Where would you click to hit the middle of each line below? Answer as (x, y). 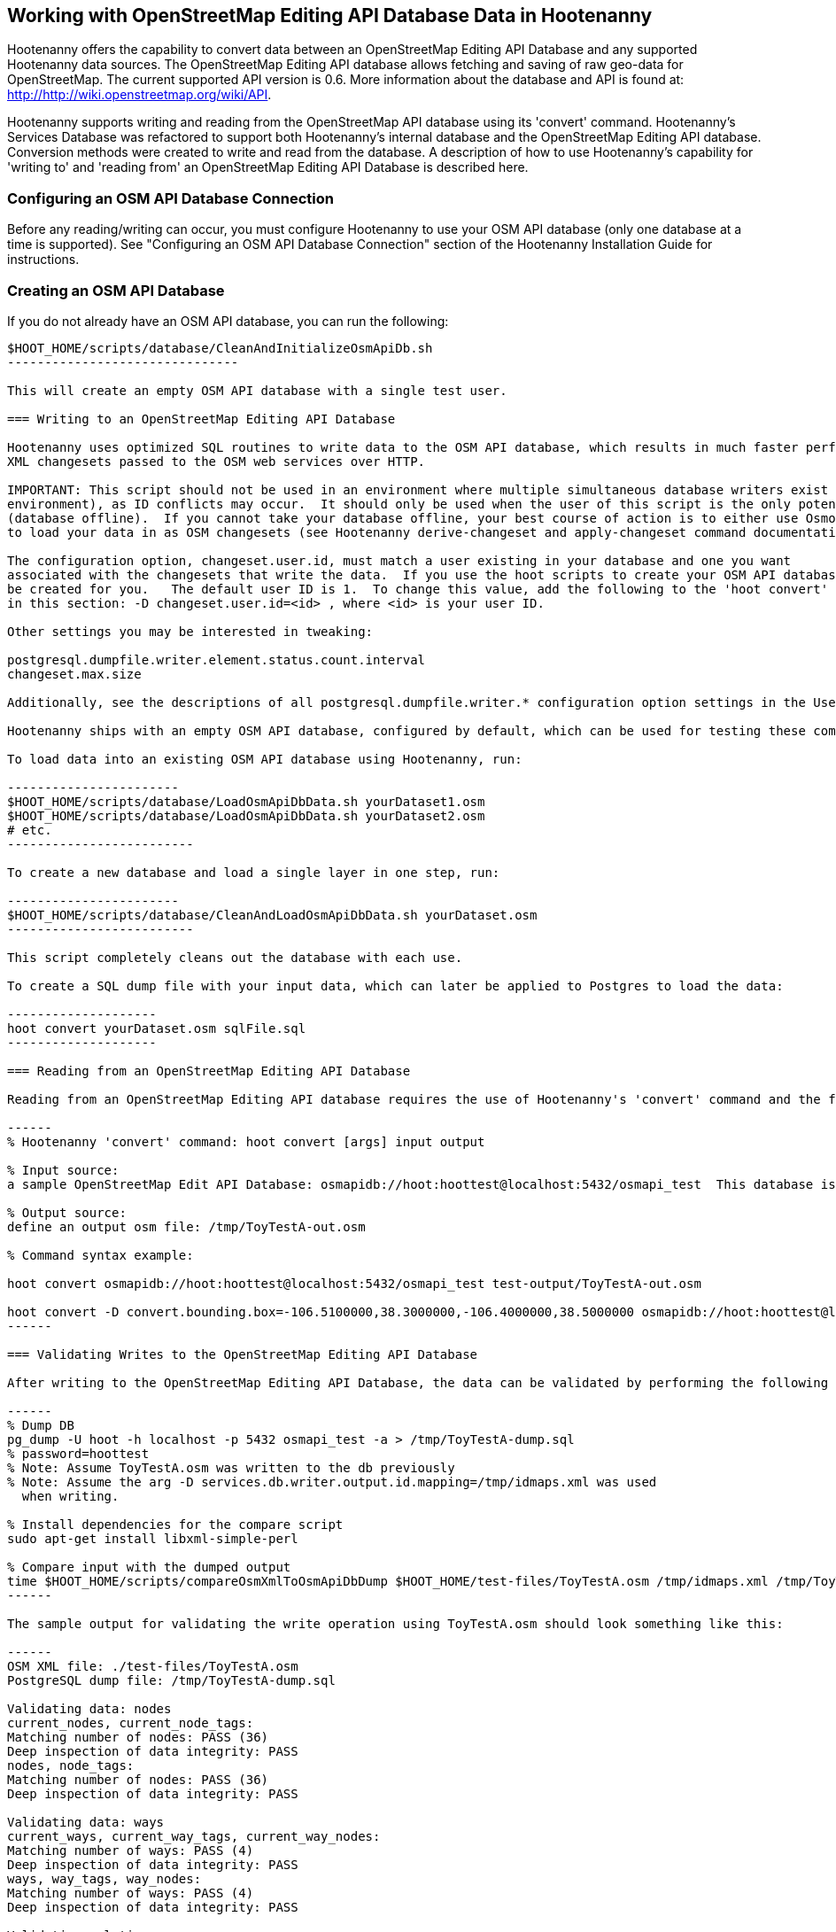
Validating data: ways (86, 1822)
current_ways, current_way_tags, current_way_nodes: (194, 1836)
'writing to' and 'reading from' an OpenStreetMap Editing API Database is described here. (268, 167)
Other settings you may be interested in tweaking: (190, 631)
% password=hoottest (78, 1453)
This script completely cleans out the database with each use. (235, 957)
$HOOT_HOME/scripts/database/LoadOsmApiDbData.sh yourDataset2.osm (246, 815)
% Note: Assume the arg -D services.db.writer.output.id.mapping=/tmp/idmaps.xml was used (332, 1482)
